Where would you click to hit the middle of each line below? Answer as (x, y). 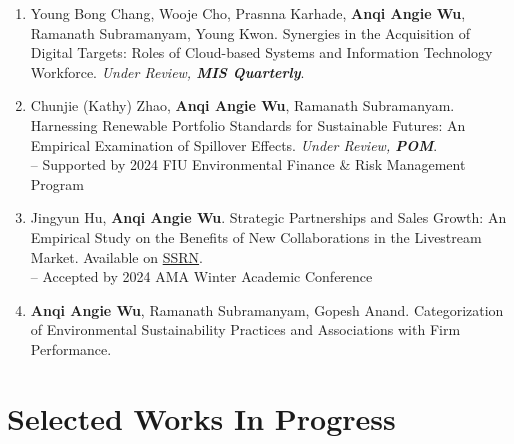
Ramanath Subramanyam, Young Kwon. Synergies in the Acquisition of (250, 32)
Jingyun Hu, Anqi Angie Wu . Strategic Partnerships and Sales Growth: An (268, 217)
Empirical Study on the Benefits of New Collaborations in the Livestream (256, 236)
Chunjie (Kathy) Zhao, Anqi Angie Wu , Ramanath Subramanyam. (242, 105)
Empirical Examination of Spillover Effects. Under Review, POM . (234, 144)
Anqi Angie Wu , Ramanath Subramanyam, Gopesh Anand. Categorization (267, 309)
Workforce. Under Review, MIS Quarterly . (167, 71)
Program (57, 183)
